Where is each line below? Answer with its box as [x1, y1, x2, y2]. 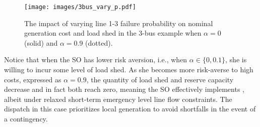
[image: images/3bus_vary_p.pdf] [24, 4, 136, 11]
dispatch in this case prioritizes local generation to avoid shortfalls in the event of [4, 103, 256, 114]
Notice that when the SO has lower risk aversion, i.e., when [4, 54, 187, 65]
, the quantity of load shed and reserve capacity [86, 74, 234, 84]
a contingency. [4, 113, 48, 123]
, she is [225, 54, 247, 65]
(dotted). [85, 37, 113, 48]
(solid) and [24, 37, 58, 48]
